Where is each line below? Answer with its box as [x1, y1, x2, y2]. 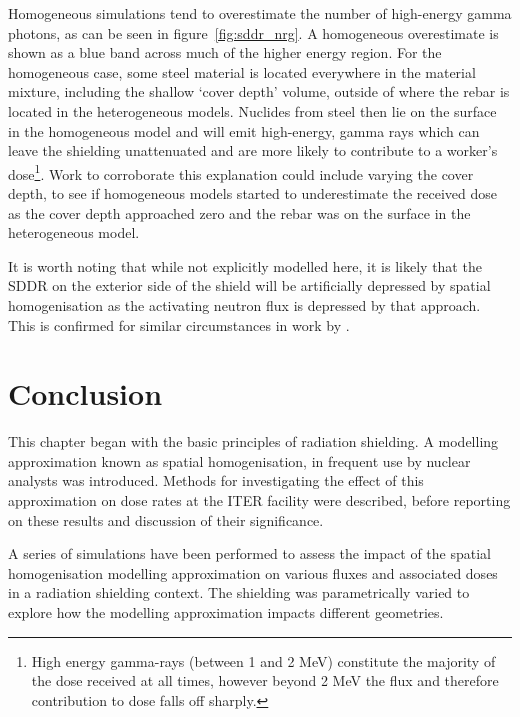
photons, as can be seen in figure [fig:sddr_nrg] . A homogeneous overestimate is [8, 22, 499, 43]
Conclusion [8, 373, 163, 414]
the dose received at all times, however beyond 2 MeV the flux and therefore [31, 670, 499, 691]
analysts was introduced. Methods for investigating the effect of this [8, 470, 424, 491]
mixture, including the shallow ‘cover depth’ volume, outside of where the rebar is [8, 81, 510, 102]
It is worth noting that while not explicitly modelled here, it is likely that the [8, 255, 482, 276]
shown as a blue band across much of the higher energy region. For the [8, 42, 442, 63]
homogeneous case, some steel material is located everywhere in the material [8, 61, 476, 82]
